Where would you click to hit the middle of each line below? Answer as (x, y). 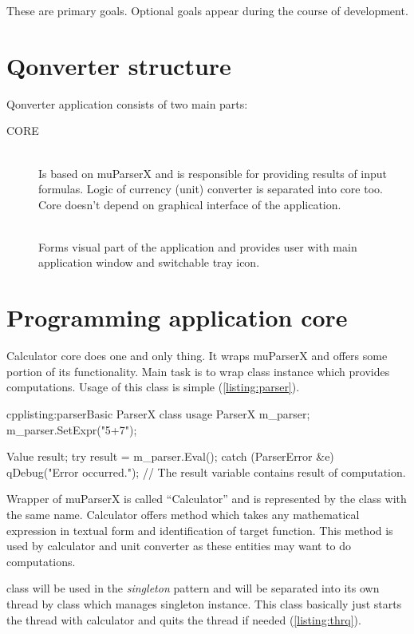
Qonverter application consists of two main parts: (127, 103)
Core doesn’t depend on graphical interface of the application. (190, 204)
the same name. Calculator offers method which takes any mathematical (183, 514)
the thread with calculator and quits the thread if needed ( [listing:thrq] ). (184, 619)
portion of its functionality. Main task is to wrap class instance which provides (198, 371)
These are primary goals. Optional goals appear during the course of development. (207, 10)
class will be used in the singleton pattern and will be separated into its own (193, 588)
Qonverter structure (119, 65)
